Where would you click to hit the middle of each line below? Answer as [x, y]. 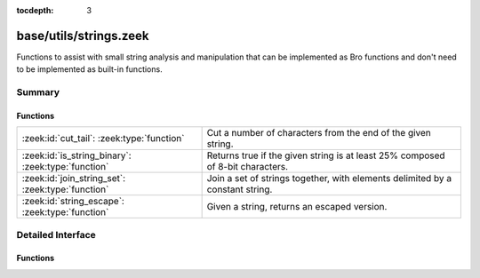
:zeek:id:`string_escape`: [73, 202]
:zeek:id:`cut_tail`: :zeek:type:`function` [103, 139]
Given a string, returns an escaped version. [297, 207]
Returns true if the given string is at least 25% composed [326, 155]
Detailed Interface [56, 234]
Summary [38, 92]
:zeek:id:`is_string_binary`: [77, 155]
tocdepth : [35, 10]
